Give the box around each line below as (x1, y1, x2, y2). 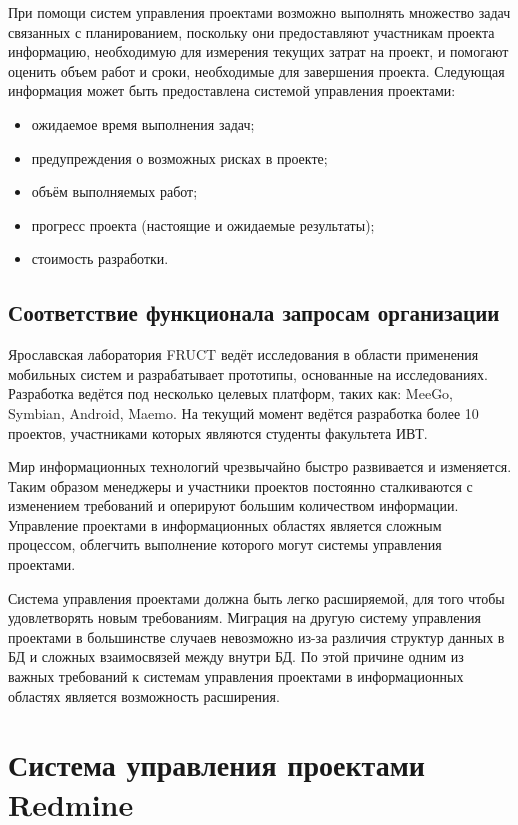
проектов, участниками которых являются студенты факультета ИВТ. (8, 422, 428, 443)
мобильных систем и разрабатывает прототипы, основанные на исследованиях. (8, 363, 488, 384)
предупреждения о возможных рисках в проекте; (31, 147, 328, 168)
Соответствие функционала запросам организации (8, 297, 500, 328)
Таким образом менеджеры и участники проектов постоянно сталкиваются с (8, 475, 473, 496)
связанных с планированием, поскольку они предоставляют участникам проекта (8, 21, 495, 42)
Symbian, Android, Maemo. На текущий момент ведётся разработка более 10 (8, 402, 479, 423)
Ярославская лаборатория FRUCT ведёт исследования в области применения (8, 344, 479, 365)
